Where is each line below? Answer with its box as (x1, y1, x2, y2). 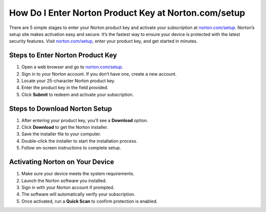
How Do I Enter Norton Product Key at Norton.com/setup (9, 7, 245, 18)
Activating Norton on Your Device (9, 158, 114, 166)
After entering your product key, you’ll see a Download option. (21, 117, 148, 123)
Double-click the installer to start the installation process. (21, 138, 137, 144)
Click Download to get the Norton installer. (21, 124, 108, 130)
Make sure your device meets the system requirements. (21, 171, 135, 177)
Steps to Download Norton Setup (9, 104, 112, 113)
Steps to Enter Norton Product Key (9, 51, 117, 60)
